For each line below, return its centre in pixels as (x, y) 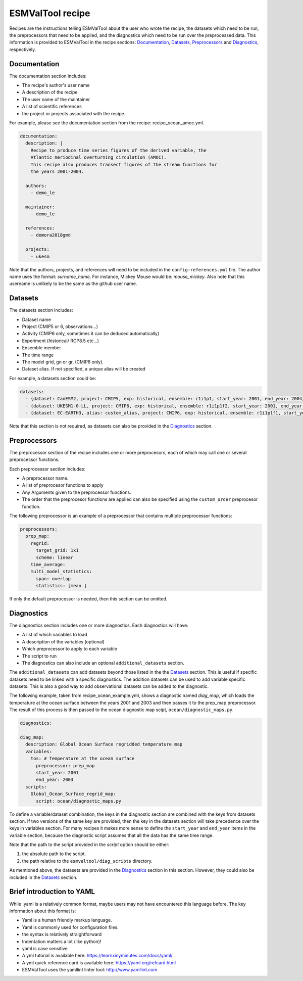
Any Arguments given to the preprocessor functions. (77, 492)
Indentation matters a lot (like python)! (62, 941)
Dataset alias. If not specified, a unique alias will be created (84, 369)
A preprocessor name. (45, 478)
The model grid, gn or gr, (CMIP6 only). (63, 362)
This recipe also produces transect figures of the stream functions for (124, 165)
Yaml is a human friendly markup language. (67, 920)
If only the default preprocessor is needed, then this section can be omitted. (88, 599)
